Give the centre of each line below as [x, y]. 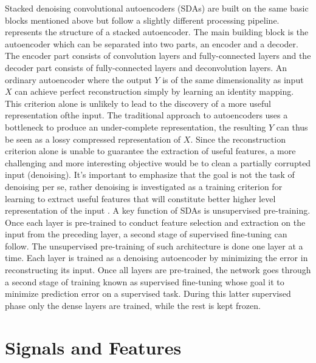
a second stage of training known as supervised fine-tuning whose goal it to [145, 281]
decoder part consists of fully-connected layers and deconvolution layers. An [146, 67]
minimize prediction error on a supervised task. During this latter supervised [148, 293]
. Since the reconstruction [238, 139]
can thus [292, 127]
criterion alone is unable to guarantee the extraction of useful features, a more [150, 151]
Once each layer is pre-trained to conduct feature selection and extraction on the [155, 222]
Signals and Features [93, 347]
